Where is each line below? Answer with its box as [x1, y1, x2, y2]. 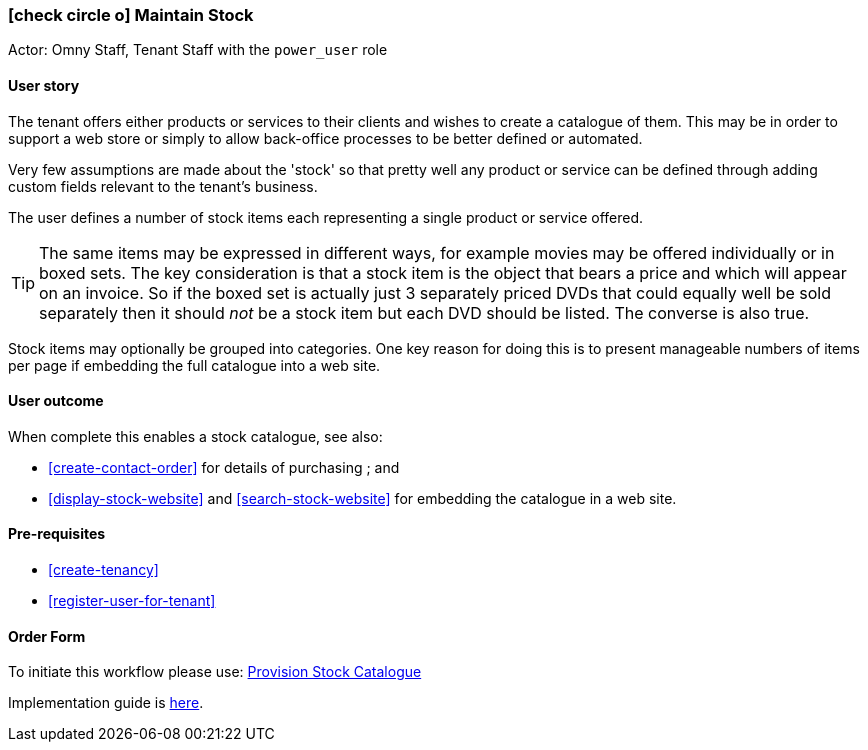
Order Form [8, 627, 86, 645]
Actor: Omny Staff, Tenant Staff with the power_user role [8, 41, 388, 59]
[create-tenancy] [48, 561, 159, 579]
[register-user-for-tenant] [48, 592, 216, 610]
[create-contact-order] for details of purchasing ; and [48, 458, 400, 476]
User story [8, 76, 80, 94]
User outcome [8, 392, 104, 410]
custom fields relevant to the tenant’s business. [8, 177, 318, 195]
